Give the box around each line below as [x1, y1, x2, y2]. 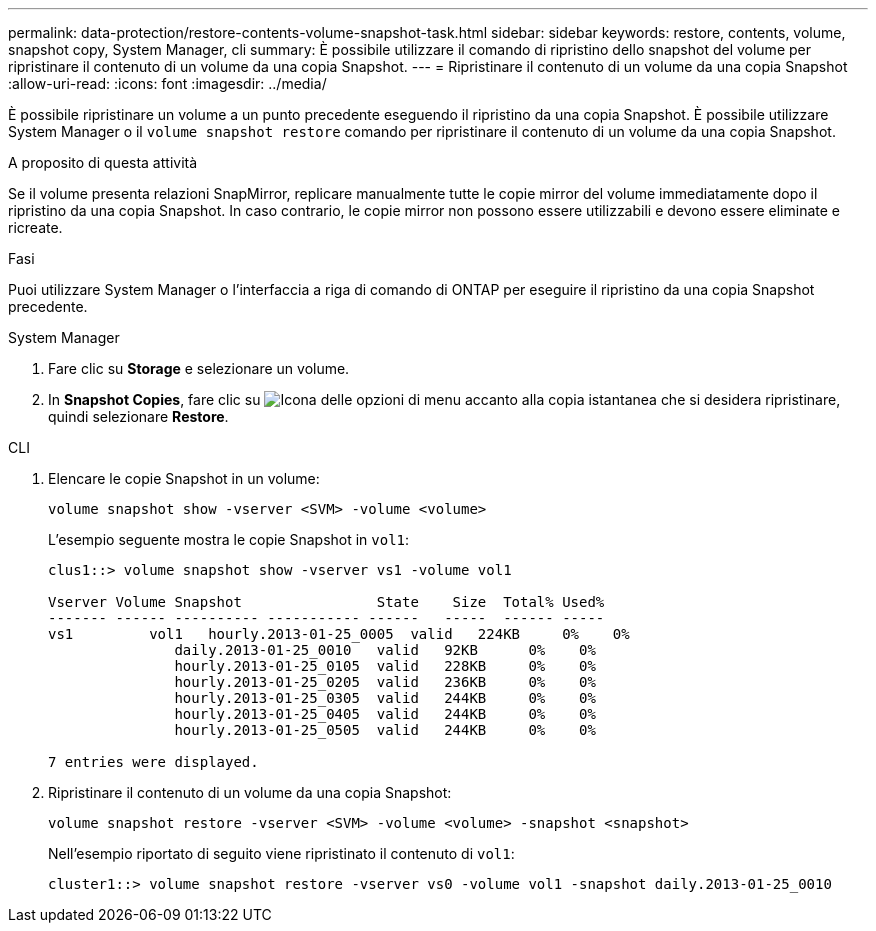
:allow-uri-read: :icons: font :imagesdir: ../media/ [8, 75, 327, 92]
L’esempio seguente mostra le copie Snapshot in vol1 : [48, 531, 410, 548]
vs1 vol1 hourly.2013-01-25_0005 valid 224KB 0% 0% [48, 626, 630, 642]
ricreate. [8, 219, 63, 236]
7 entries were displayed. [48, 754, 259, 770]
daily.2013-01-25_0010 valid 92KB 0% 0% [174, 642, 596, 658]
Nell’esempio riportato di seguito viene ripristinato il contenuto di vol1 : [48, 845, 515, 862]
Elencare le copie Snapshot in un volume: [48, 470, 320, 487]
